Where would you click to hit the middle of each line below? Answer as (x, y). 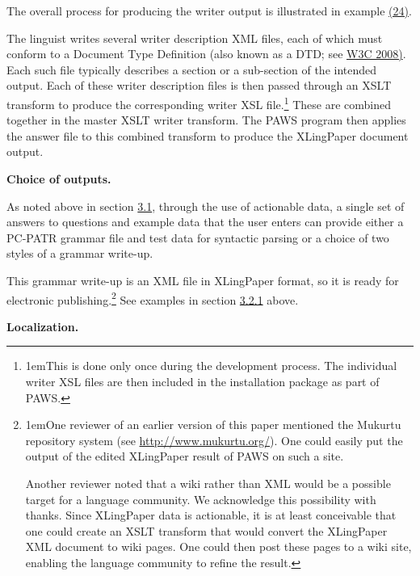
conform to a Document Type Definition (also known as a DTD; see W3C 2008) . (206, 54)
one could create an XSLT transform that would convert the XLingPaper (206, 530)
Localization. (43, 326)
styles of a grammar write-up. (80, 253)
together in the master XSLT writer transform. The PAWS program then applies (206, 120)
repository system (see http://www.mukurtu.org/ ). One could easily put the (214, 440)
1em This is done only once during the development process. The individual (211, 366)
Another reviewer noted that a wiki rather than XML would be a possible (208, 483)
